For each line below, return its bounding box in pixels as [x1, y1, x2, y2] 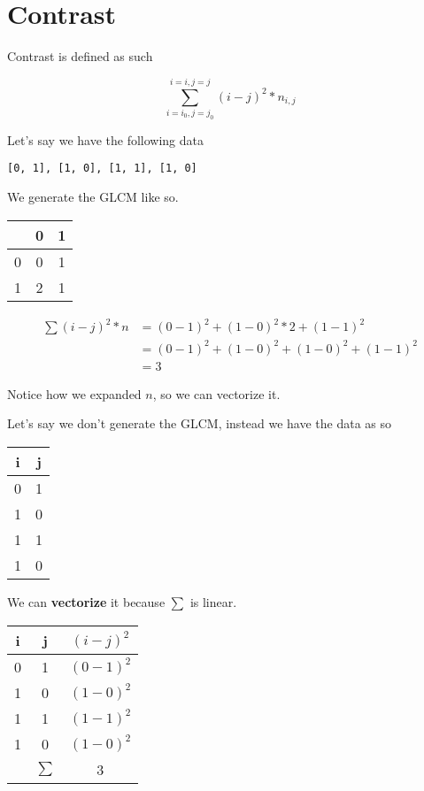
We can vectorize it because [7, 592, 166, 611]
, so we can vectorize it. [152, 384, 281, 403]
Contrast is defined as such [7, 47, 153, 65]
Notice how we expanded [7, 384, 142, 403]
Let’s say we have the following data [7, 130, 204, 149]
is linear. [189, 592, 237, 611]
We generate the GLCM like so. [7, 188, 179, 206]
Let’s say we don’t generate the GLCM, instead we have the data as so [7, 414, 392, 433]
